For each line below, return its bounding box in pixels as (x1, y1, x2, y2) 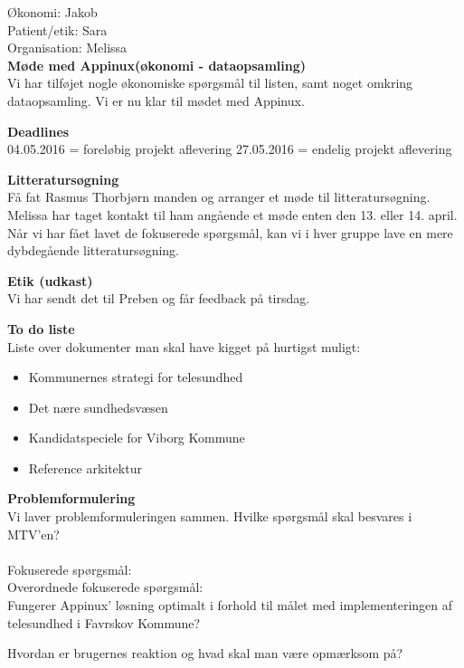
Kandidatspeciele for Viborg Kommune (28, 428, 245, 447)
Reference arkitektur (28, 458, 142, 477)
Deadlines (7, 121, 70, 140)
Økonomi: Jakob (7, 3, 98, 21)
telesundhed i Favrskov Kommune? (7, 613, 201, 632)
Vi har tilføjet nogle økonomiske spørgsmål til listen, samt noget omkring (7, 73, 413, 92)
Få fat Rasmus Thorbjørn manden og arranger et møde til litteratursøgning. (7, 187, 431, 206)
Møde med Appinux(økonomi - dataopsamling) (7, 55, 307, 74)
